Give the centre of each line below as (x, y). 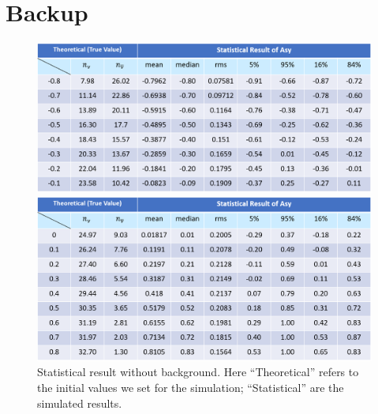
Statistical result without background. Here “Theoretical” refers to (198, 372)
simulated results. (80, 403)
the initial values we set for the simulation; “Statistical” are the (191, 388)
